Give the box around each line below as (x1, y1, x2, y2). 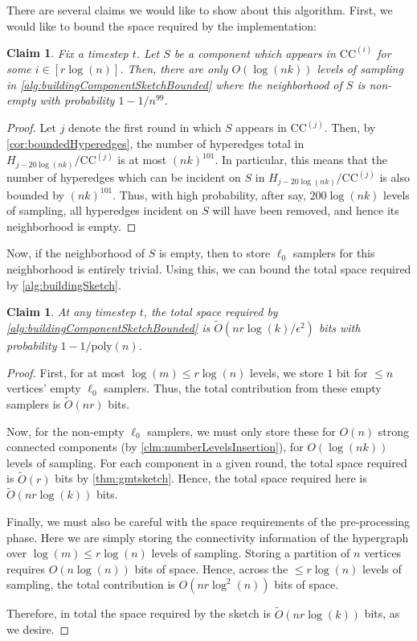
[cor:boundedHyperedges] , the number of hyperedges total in (6, 135, 305, 152)
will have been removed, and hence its (212, 202, 399, 219)
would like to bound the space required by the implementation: (6, 17, 317, 34)
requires (6, 560, 45, 577)
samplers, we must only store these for (147, 422, 336, 439)
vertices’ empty (6, 380, 81, 397)
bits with (318, 318, 361, 335)
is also (379, 169, 410, 186)
